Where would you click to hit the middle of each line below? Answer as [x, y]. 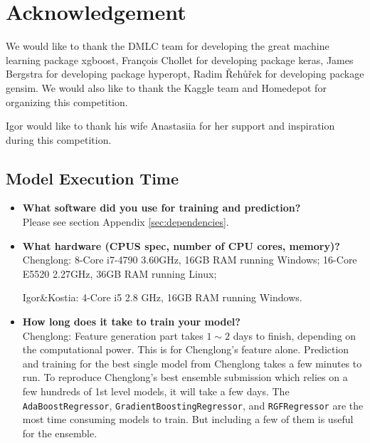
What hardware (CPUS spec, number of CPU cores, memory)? [181, 245]
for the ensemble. [60, 433]
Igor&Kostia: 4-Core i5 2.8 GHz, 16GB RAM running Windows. [162, 297]
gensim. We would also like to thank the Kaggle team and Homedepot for [166, 87]
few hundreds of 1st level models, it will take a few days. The [156, 391]
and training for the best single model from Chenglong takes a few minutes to [192, 363]
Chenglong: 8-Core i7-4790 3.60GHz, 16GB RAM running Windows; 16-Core [190, 260]
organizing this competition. [67, 101]
